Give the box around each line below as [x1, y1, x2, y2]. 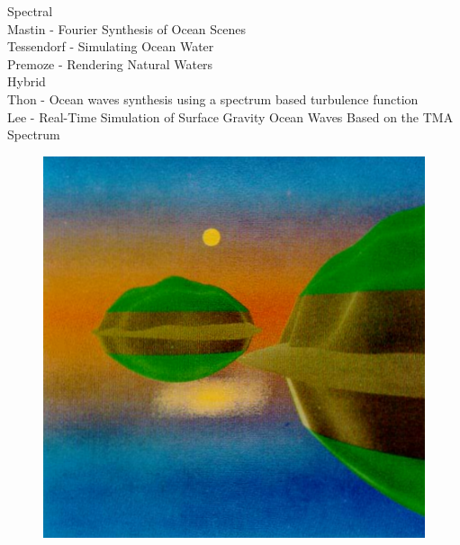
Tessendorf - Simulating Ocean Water [7, 37, 214, 56]
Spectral [7, 2, 53, 20]
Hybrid [7, 72, 46, 91]
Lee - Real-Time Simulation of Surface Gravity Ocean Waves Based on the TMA [7, 107, 454, 126]
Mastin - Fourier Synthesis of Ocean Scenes [7, 19, 247, 38]
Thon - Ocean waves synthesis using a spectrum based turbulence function [7, 89, 419, 108]
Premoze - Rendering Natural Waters [7, 54, 213, 73]
